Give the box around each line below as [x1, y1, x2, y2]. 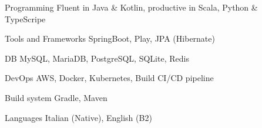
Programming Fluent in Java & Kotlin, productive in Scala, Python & [5, 1, 258, 13]
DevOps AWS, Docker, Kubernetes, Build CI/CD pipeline [5, 72, 214, 84]
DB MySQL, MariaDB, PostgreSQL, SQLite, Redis [5, 52, 189, 64]
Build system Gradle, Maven [5, 91, 108, 103]
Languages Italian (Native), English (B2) [5, 111, 152, 123]
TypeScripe [5, 12, 46, 25]
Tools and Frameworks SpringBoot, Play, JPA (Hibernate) [5, 32, 215, 45]
